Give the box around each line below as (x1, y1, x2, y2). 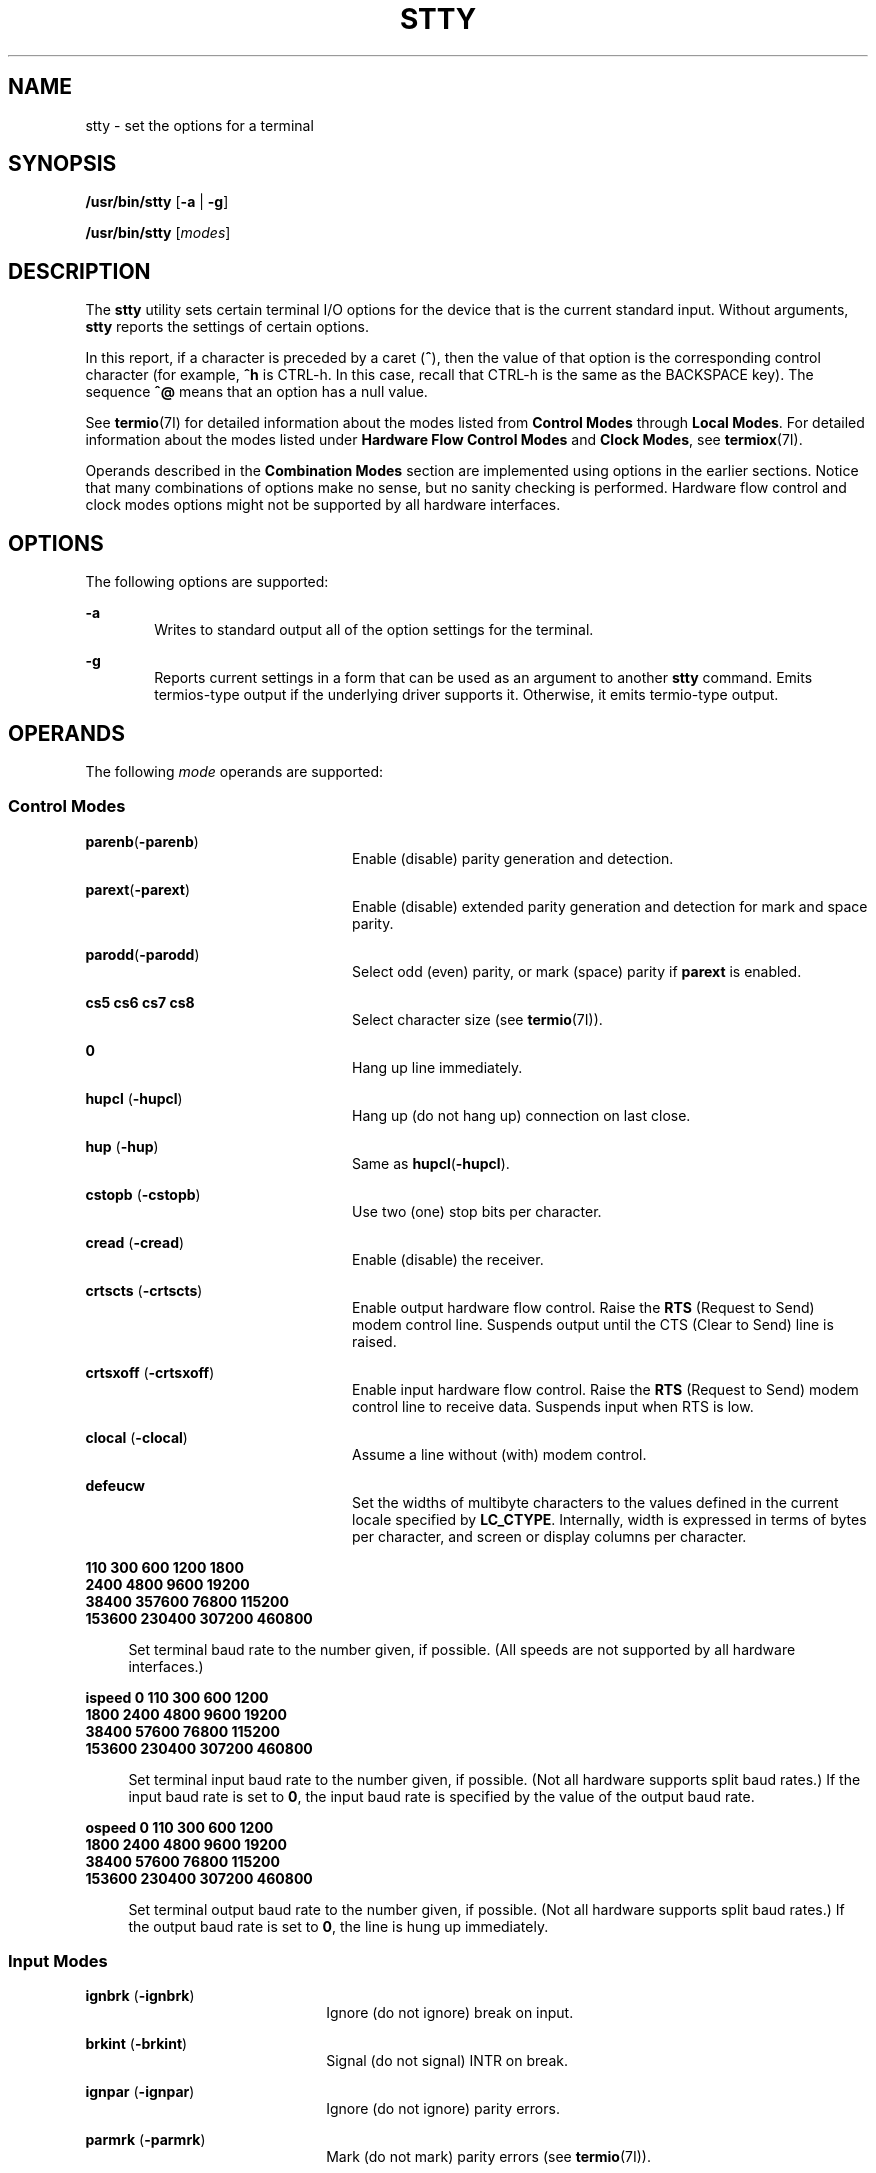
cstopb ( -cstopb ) (85, 1185, 201, 1203)
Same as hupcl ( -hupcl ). (352, 1154, 510, 1172)
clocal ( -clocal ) (85, 1428, 188, 1446)
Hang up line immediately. (352, 1058, 523, 1076)
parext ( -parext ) (85, 880, 191, 898)
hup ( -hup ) (85, 1137, 159, 1155)
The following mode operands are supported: (85, 762, 384, 780)
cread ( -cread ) (85, 1233, 185, 1251)
